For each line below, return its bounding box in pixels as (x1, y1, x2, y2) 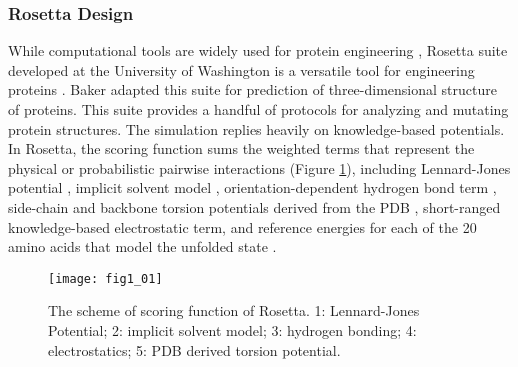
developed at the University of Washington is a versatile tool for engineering (8, 59, 475, 80)
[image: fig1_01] (48, 271, 163, 286)
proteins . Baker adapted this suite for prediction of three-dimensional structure (8, 79, 497, 100)
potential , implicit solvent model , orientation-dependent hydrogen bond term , (8, 177, 497, 198)
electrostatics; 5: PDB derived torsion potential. (48, 339, 341, 360)
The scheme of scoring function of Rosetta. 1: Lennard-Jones (48, 300, 420, 321)
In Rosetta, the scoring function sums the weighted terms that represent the (8, 138, 475, 159)
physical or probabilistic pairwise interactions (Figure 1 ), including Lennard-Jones (8, 157, 511, 178)
